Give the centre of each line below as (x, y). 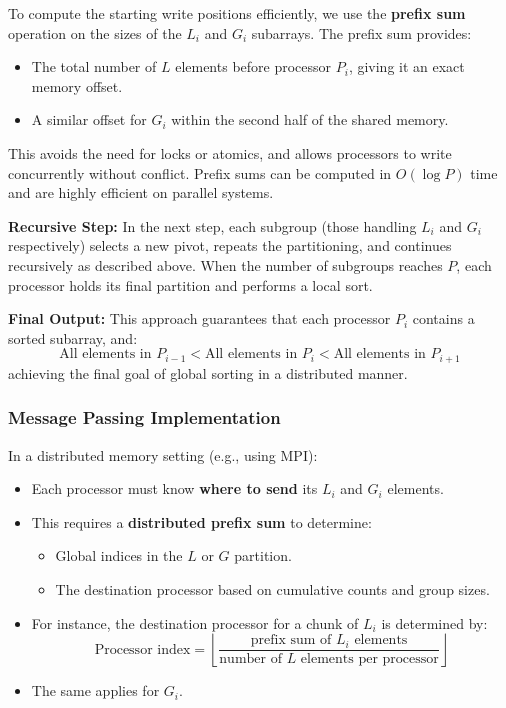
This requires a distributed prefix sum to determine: (201, 521)
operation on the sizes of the (95, 32)
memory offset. (77, 85)
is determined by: (434, 622)
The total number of (94, 66)
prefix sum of (291, 640)
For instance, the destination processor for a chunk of (195, 622)
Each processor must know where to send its (174, 488)
